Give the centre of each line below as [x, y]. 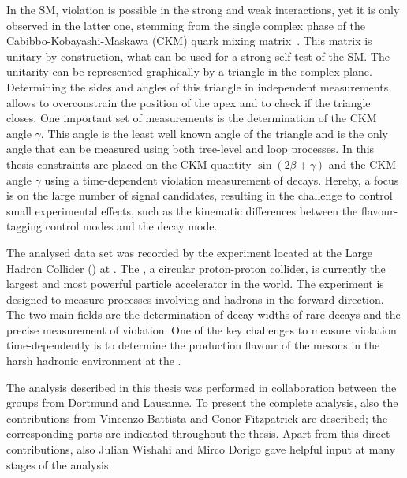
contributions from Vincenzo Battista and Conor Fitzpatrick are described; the [197, 418]
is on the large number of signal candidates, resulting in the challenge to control [200, 195]
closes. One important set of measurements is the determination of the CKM [192, 118]
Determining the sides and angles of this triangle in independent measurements [198, 86]
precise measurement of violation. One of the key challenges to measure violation [202, 329]
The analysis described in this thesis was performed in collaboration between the [202, 387]
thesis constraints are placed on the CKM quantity [129, 164]
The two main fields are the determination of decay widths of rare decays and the [203, 314]
